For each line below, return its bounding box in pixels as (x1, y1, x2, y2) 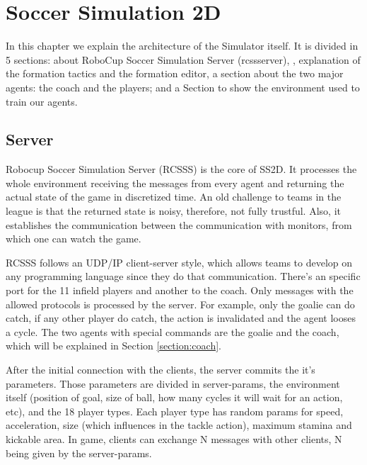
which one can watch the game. (6, 231, 141, 246)
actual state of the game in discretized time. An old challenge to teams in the (6, 189, 342, 204)
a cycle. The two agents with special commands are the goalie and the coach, (6, 324, 339, 339)
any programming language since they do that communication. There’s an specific (6, 269, 361, 284)
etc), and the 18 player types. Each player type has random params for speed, (6, 403, 344, 418)
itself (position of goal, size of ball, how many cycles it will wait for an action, (6, 390, 343, 405)
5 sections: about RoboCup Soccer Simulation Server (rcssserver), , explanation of (6, 52, 361, 67)
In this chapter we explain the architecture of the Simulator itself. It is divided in (6, 38, 359, 53)
